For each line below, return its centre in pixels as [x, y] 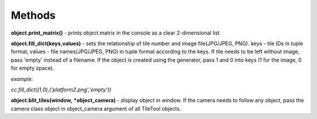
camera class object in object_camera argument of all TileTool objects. [96, 108]
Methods [33, 15]
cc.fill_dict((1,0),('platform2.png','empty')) [61, 89]
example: [22, 79]
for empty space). [33, 68]
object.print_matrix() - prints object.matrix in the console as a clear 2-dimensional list [115, 33]
